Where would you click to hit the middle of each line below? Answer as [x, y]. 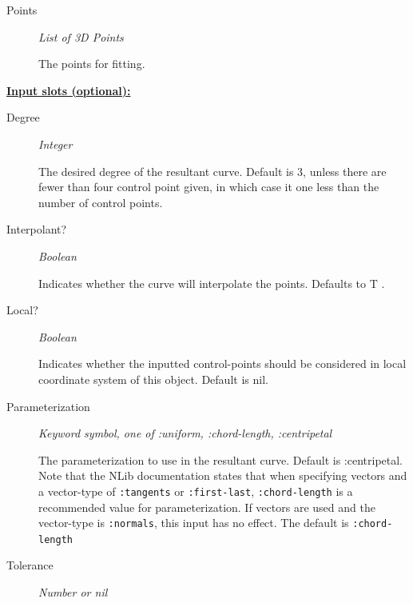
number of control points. [101, 202]
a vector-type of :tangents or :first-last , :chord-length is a [196, 491]
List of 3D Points [81, 36]
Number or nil [73, 592]
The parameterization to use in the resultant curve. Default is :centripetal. [221, 459]
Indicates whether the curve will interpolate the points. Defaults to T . [212, 283]
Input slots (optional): [69, 90]
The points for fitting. [92, 64]
